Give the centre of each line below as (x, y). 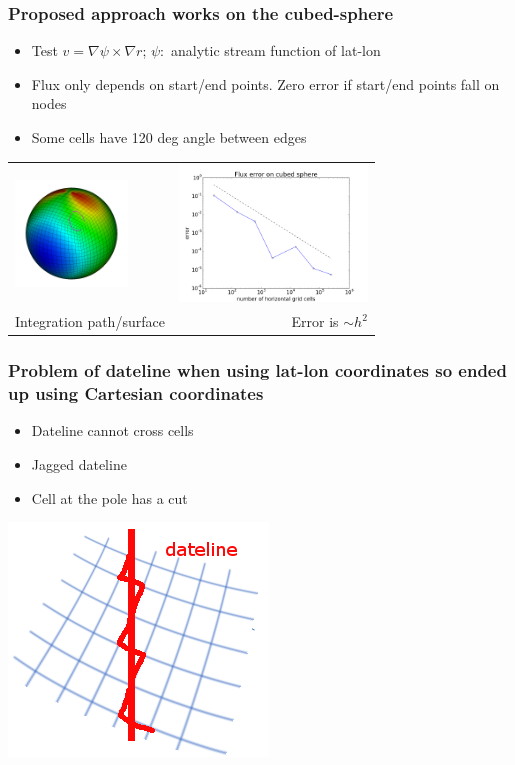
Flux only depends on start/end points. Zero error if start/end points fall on (265, 83)
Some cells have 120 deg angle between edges (169, 137)
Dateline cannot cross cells (112, 430)
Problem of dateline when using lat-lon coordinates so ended (257, 370)
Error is (315, 321)
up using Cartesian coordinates (136, 393)
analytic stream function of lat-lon (275, 50)
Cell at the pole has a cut (109, 497)
